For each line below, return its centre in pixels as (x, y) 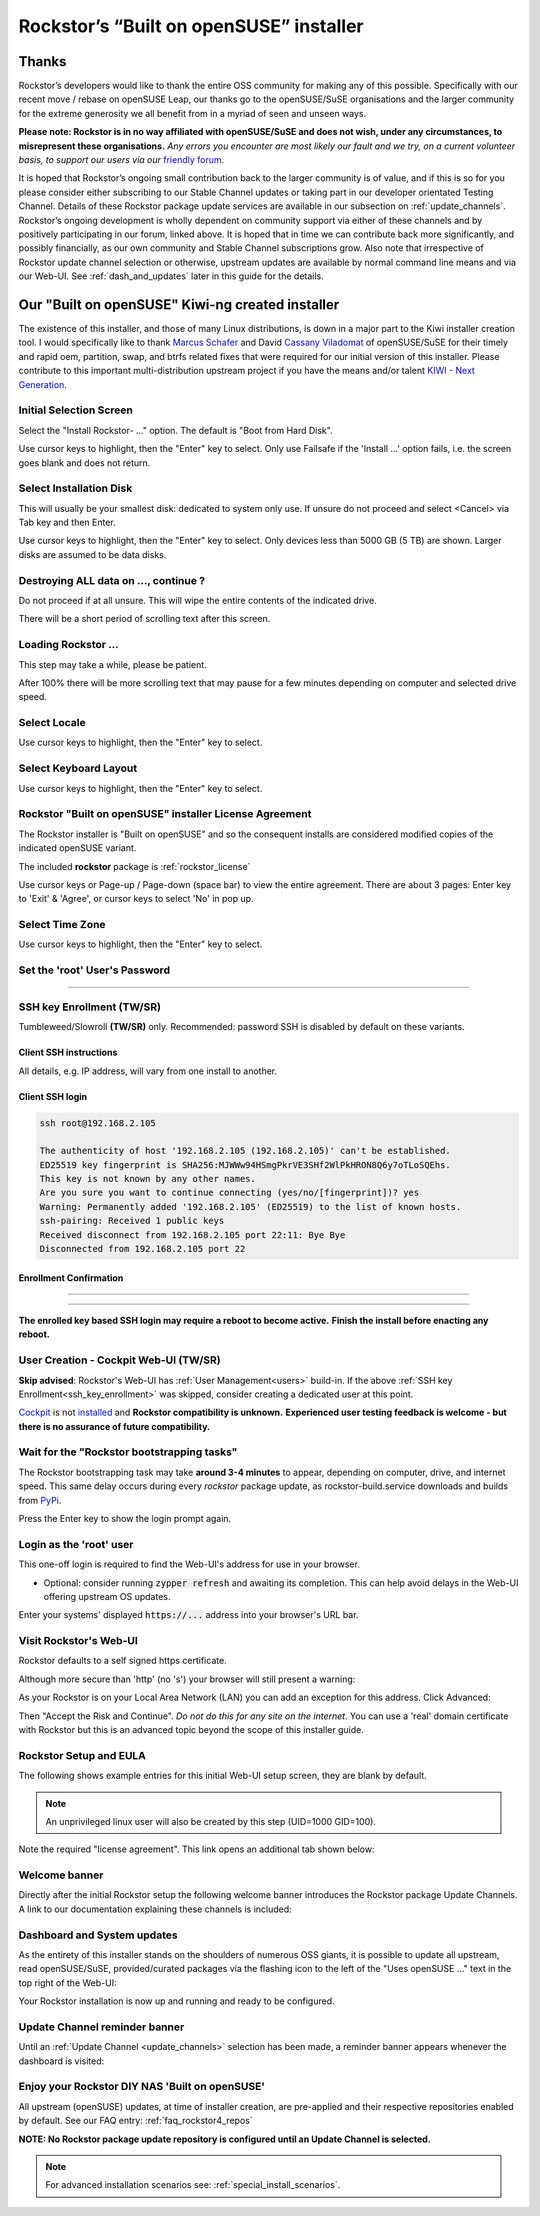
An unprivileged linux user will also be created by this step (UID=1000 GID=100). (211, 1821)
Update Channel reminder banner (101, 2027)
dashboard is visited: (61, 2061)
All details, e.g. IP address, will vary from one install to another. (148, 1071)
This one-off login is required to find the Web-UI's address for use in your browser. (189, 1564)
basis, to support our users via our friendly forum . (121, 160)
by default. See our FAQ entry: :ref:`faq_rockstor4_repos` (136, 2121)
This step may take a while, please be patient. (112, 664)
